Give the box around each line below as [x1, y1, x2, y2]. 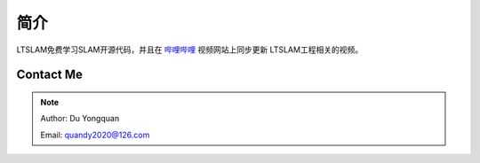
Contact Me [16, 67, 84, 82]
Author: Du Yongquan [40, 113, 120, 124]
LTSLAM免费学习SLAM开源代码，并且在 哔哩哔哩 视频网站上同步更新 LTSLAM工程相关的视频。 [16, 44, 364, 55]
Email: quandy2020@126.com [40, 129, 150, 140]
